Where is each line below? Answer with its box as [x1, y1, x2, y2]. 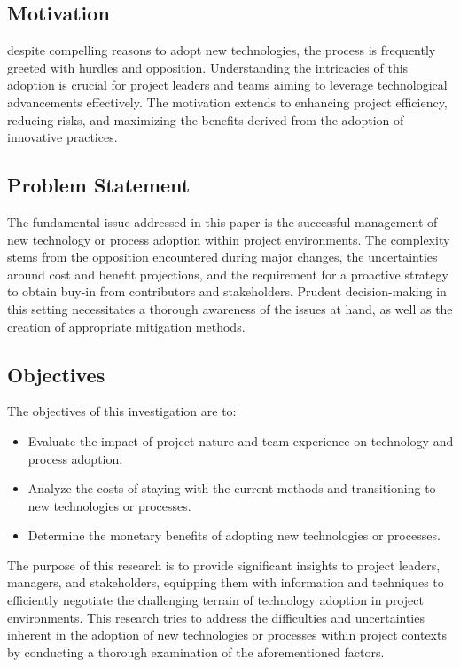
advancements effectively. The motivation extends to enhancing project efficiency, [7, 92, 448, 111]
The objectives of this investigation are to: [7, 402, 237, 420]
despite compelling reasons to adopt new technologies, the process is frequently [7, 41, 436, 59]
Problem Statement [7, 171, 191, 199]
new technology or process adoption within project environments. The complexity [7, 230, 450, 248]
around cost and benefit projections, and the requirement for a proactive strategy [7, 264, 448, 283]
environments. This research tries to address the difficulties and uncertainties [7, 608, 425, 626]
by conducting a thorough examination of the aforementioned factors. [7, 642, 385, 661]
